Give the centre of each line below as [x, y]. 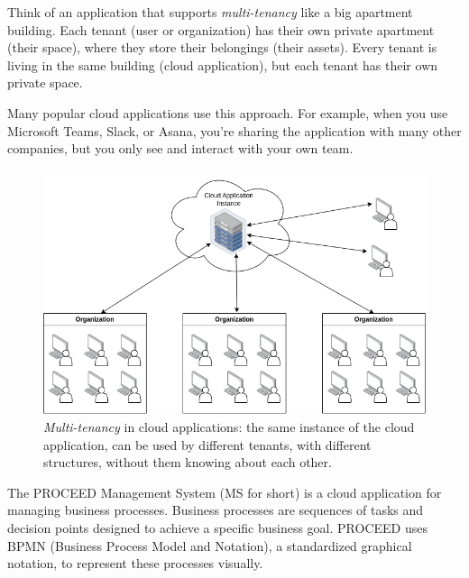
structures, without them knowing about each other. [188, 462]
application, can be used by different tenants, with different [207, 444]
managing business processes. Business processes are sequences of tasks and [216, 510]
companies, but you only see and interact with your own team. [180, 148]
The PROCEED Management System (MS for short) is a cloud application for [225, 492]
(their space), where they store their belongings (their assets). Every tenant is [222, 47]
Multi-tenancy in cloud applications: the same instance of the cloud [229, 426]
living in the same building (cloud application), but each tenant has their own [223, 64]
